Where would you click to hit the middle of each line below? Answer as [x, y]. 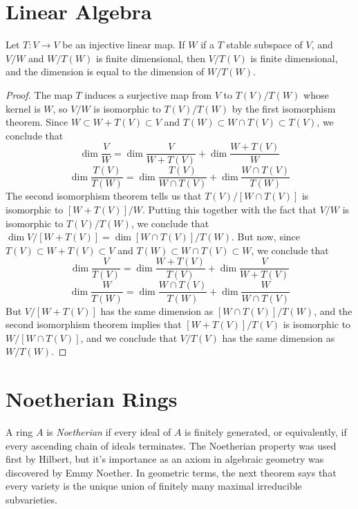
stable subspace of [264, 45]
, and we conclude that [129, 337]
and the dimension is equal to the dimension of [105, 71]
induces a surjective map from [148, 94]
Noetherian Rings [92, 399]
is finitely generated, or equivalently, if [266, 432]
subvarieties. [31, 499]
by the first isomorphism [284, 108]
